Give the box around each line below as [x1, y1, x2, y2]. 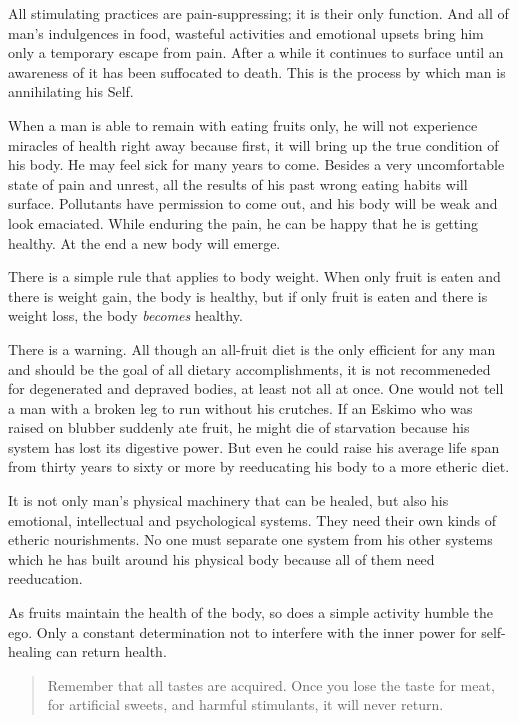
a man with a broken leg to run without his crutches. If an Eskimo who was [8, 397, 473, 418]
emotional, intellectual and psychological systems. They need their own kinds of [8, 509, 497, 530]
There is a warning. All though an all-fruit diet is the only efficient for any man [8, 338, 496, 359]
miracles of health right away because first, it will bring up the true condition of [8, 134, 499, 155]
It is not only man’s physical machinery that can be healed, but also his [8, 490, 449, 511]
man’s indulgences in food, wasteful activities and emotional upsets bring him [8, 22, 484, 43]
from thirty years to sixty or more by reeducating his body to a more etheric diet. [8, 456, 510, 477]
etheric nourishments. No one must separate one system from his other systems [8, 529, 493, 550]
